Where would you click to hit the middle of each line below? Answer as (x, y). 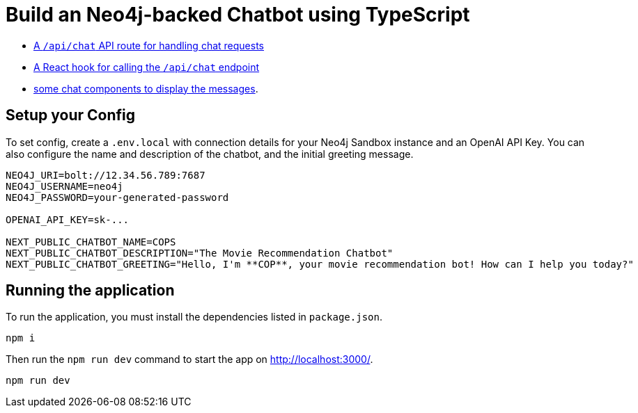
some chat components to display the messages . (146, 88)
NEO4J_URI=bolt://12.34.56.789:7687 (106, 175)
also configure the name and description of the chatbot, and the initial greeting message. (210, 154)
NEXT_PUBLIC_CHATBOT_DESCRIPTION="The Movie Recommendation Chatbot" (200, 253)
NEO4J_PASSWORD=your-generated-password (117, 197)
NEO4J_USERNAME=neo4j (64, 186)
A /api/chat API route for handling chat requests (149, 45)
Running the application (90, 291)
